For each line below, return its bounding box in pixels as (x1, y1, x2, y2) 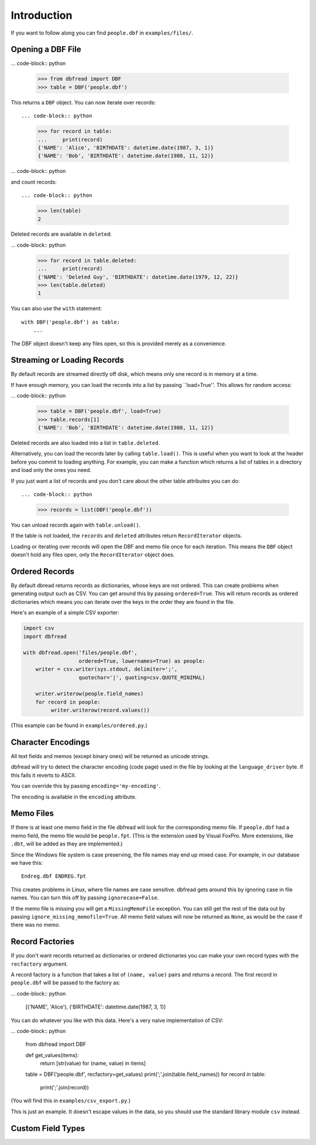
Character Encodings (11, 737, 90, 747)
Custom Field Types (11, 1123, 85, 1133)
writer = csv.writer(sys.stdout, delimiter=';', (35, 666, 178, 672)
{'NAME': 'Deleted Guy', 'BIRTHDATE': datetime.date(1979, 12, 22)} (37, 273, 239, 280)
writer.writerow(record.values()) (50, 707, 150, 713)
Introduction (11, 9, 73, 22)
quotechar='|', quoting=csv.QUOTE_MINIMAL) (78, 674, 205, 681)
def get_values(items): (25, 1051, 79, 1058)
